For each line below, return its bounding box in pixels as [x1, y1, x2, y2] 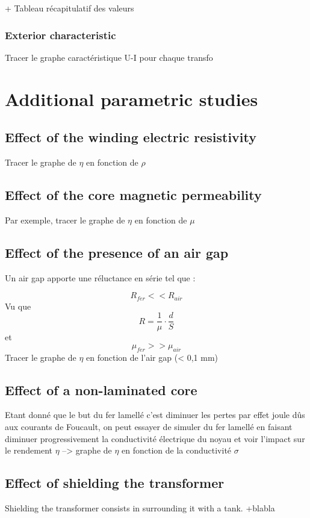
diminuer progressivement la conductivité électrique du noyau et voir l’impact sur [5, 432, 305, 445]
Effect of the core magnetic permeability [5, 185, 262, 204]
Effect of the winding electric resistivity [5, 128, 256, 146]
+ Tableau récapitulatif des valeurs [5, 2, 134, 14]
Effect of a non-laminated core [5, 380, 197, 399]
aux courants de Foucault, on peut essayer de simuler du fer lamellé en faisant [5, 420, 293, 433]
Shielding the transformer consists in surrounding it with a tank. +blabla [5, 502, 275, 514]
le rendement [5, 444, 52, 457]
